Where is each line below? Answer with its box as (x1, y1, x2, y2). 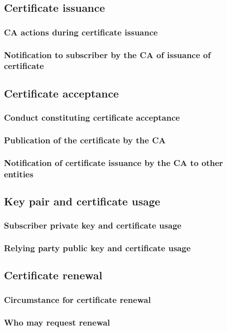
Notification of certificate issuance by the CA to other (4, 156, 223, 168)
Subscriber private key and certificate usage (4, 219, 182, 232)
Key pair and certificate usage (4, 194, 161, 209)
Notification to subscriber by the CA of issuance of (4, 48, 211, 61)
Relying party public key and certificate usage (4, 242, 191, 254)
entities (4, 167, 33, 180)
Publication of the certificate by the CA (4, 133, 166, 146)
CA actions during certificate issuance (4, 26, 158, 38)
